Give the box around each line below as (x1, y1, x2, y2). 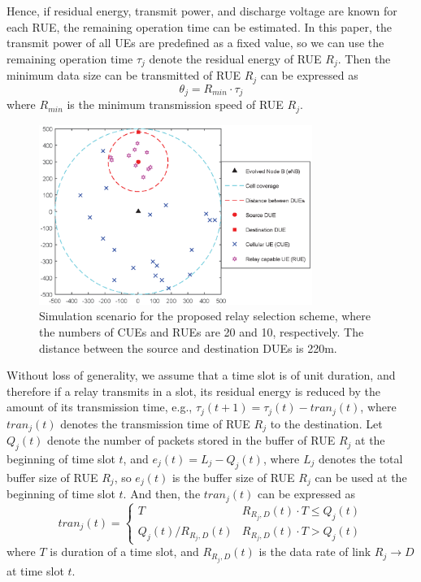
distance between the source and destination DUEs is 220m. (39, 339, 337, 356)
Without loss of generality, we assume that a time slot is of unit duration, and (7, 367, 396, 384)
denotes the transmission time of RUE (60, 415, 250, 432)
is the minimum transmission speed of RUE (67, 96, 284, 113)
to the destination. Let (270, 415, 383, 432)
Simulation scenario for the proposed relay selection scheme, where (39, 307, 371, 324)
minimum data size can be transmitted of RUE (7, 67, 241, 84)
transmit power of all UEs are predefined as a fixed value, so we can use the (7, 34, 384, 51)
